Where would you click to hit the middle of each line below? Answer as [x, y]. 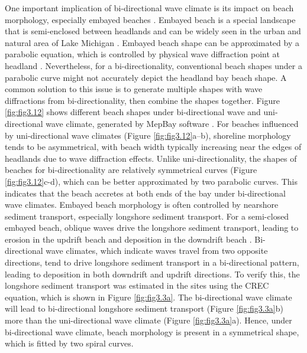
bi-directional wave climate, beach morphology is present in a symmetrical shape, [152, 331]
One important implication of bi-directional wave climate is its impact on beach [149, 8]
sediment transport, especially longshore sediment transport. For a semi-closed [147, 216]
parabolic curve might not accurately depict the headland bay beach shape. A [146, 77]
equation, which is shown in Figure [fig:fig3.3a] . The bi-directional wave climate [148, 297]
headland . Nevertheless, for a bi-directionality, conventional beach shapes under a [153, 65]
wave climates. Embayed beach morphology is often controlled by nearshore [142, 205]
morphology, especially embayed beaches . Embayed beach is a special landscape [150, 19]
